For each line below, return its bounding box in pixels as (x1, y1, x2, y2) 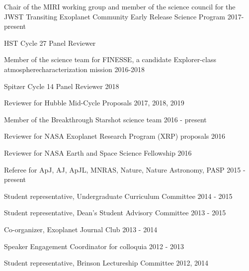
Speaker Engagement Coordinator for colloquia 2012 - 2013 (4, 241, 184, 251)
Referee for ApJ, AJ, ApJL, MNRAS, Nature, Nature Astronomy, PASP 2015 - (4, 164, 246, 175)
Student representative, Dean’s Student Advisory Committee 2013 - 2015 (4, 207, 226, 218)
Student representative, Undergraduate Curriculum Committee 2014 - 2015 (4, 190, 233, 201)
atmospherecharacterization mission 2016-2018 (4, 64, 145, 74)
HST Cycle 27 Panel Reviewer (4, 37, 96, 48)
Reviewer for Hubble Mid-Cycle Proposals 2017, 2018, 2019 (4, 97, 184, 108)
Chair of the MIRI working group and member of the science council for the (4, 1, 236, 11)
